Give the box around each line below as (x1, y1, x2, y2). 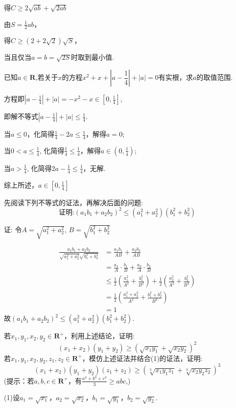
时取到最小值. (71, 52, 115, 62)
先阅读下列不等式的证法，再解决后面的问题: (4, 197, 143, 207)
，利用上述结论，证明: (64, 331, 135, 341)
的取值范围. (196, 72, 233, 82)
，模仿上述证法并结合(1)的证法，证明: (82, 353, 203, 363)
